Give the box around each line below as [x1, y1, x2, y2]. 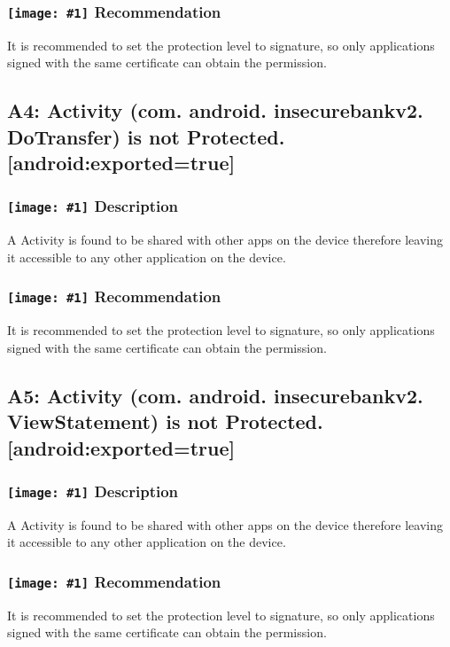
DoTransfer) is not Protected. [7, 122, 285, 150]
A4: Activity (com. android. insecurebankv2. [7, 97, 423, 124]
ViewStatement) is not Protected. [7, 408, 323, 435]
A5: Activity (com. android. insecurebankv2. [7, 381, 423, 409]
